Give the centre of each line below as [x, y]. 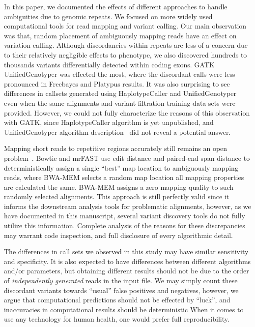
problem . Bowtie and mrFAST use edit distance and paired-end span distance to [127, 158]
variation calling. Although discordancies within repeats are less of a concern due [126, 45]
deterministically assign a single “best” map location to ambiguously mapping [121, 167]
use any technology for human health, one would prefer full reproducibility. [117, 319]
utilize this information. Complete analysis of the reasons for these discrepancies [125, 225]
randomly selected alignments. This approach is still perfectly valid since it [117, 196]
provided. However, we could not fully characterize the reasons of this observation [127, 112]
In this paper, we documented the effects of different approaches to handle [116, 6]
